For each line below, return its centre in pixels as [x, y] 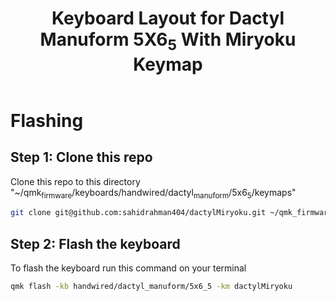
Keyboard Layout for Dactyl [168, 18]
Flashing [47, 120]
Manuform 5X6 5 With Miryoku [168, 41]
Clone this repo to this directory [75, 181]
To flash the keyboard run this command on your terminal [128, 268]
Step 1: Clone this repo [81, 157]
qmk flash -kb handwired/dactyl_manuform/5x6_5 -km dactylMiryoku [151, 287]
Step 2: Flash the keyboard [95, 243]
